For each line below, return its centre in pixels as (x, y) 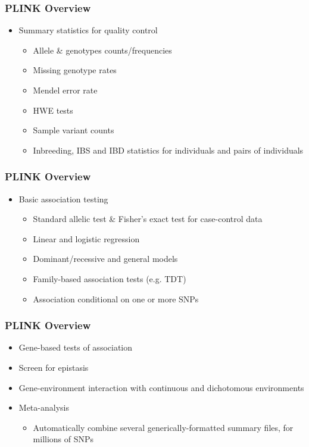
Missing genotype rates (75, 70)
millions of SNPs (63, 439)
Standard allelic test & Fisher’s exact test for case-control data (148, 219)
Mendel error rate (65, 90)
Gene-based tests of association (76, 347)
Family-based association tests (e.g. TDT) (110, 278)
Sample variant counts (74, 130)
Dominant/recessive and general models (105, 259)
